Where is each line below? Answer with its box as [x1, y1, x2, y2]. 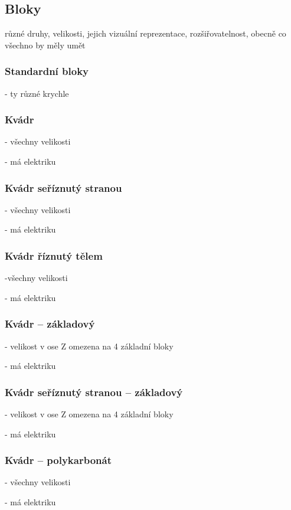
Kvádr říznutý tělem [5, 248, 103, 263]
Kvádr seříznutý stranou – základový [5, 384, 183, 399]
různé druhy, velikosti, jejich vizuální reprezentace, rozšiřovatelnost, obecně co [5, 27, 286, 40]
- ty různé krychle [5, 87, 69, 99]
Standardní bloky [5, 64, 89, 79]
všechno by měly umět [5, 38, 86, 51]
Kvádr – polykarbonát [5, 453, 112, 467]
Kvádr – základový [5, 316, 95, 331]
